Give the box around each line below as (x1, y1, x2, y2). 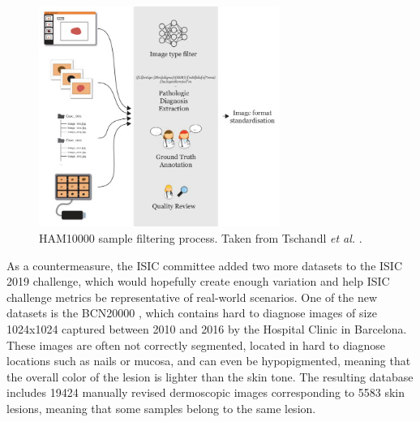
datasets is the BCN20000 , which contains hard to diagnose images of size (6, 304, 377, 321)
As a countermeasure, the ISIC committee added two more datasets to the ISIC (6, 256, 403, 273)
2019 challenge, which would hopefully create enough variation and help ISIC (6, 273, 390, 290)
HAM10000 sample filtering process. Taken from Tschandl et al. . (39, 230, 362, 247)
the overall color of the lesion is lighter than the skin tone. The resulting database (6, 368, 414, 385)
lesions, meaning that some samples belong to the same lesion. (6, 399, 316, 416)
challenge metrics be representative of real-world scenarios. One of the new (6, 288, 378, 305)
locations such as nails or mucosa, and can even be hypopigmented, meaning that (6, 352, 411, 369)
